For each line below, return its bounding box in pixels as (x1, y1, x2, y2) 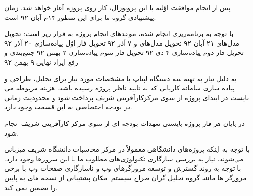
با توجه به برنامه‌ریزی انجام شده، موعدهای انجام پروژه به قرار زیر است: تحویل (4, 28, 234, 38)
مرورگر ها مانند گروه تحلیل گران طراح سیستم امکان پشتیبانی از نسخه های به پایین (4, 172, 247, 182)
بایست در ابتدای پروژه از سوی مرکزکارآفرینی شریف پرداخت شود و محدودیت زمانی (4, 92, 249, 102)
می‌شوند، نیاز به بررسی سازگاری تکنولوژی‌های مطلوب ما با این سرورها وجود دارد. (4, 153, 244, 163)
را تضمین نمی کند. (4, 182, 58, 192)
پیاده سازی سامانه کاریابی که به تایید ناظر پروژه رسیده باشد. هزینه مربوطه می (4, 83, 235, 93)
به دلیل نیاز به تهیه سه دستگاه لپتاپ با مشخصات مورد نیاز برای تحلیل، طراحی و (4, 73, 237, 83)
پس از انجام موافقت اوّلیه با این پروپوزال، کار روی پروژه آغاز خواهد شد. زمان (4, 2, 231, 12)
